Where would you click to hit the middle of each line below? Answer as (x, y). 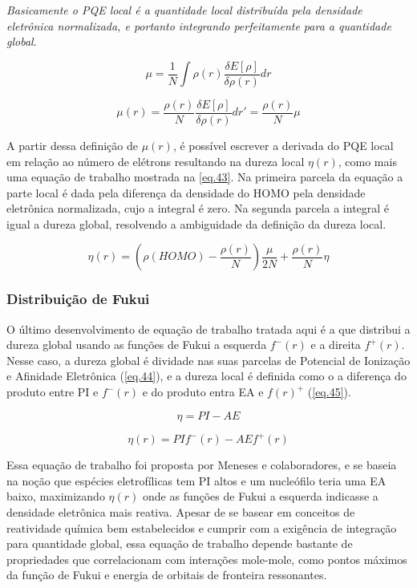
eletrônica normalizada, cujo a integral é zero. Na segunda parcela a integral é (198, 208)
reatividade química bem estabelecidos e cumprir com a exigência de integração (202, 527)
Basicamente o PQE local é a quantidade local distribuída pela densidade (184, 10)
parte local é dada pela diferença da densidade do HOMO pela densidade (186, 192)
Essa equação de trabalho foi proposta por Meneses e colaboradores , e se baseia (202, 465)
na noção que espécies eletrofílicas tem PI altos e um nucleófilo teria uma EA (196, 480)
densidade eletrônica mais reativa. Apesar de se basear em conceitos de (181, 511)
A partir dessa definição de (72, 145)
